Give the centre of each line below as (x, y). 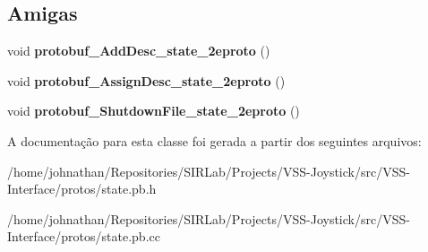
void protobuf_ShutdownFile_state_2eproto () (154, 111)
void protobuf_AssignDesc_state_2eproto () (146, 80)
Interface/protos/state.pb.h (82, 189)
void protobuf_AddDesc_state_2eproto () (139, 51)
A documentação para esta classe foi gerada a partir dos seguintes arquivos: (214, 140)
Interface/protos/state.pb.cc (84, 236)
